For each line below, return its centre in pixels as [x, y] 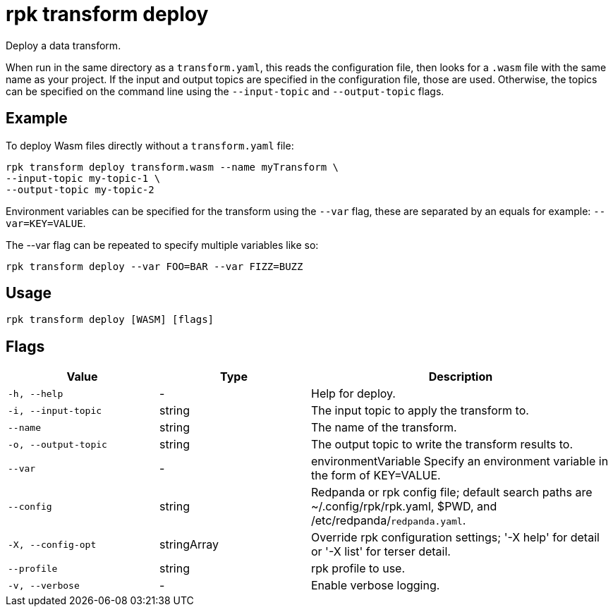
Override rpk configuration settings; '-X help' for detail [455, 538]
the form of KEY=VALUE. [376, 476]
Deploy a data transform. [63, 45]
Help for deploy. [353, 394]
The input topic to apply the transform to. [420, 411]
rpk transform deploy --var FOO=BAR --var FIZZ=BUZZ [154, 266]
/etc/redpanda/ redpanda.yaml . [389, 521]
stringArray [189, 545]
